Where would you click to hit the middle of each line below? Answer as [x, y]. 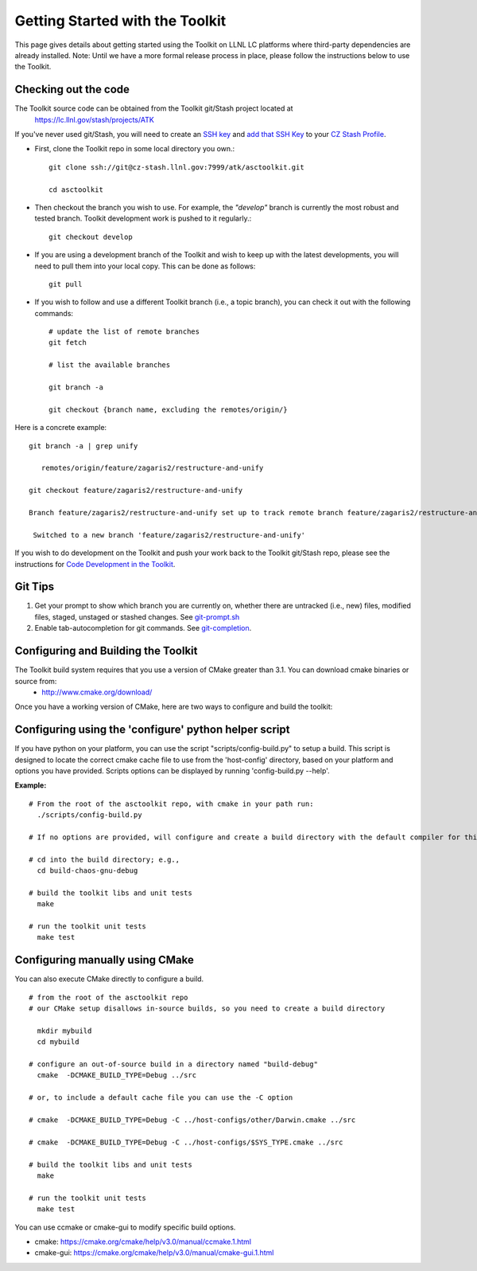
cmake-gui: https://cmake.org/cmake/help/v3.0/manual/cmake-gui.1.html [154, 1253]
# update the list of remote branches [124, 332]
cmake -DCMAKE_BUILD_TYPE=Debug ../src [117, 1075]
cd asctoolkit [76, 190]
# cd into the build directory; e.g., [105, 859]
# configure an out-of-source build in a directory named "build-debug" [173, 1064]
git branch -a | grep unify [83, 446]
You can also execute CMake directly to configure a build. [109, 979]
